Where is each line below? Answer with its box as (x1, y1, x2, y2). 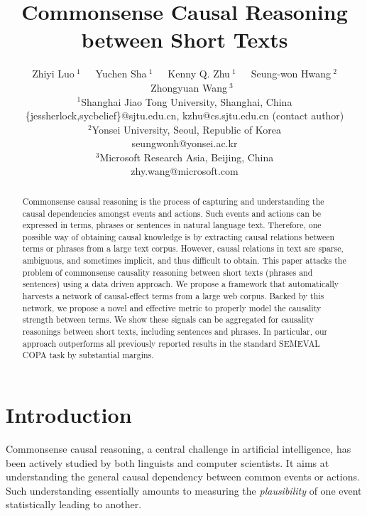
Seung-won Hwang (251, 66, 332, 81)
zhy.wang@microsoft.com (131, 163, 239, 178)
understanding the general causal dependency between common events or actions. (6, 469, 360, 484)
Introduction (6, 400, 132, 429)
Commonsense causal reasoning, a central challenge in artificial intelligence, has (6, 441, 351, 456)
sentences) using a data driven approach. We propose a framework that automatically (22, 278, 339, 290)
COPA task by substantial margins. (22, 349, 154, 361)
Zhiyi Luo (32, 66, 75, 81)
